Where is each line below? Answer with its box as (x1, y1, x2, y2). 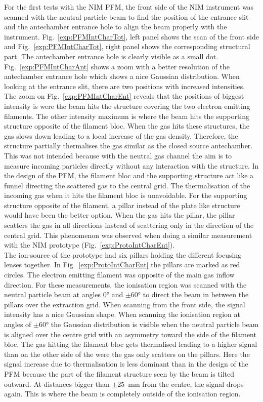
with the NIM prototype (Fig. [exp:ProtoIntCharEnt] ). (4, 239, 175, 250)
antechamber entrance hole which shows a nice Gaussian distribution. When (4, 71, 240, 82)
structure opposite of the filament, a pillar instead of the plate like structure (4, 199, 240, 210)
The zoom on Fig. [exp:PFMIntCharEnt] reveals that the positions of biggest (4, 91, 244, 101)
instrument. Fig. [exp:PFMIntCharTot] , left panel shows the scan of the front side (4, 31, 259, 42)
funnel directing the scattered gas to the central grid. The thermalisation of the (4, 180, 250, 190)
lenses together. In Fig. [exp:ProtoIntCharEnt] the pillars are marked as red (4, 259, 240, 270)
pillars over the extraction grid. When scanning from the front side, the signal (4, 299, 245, 309)
